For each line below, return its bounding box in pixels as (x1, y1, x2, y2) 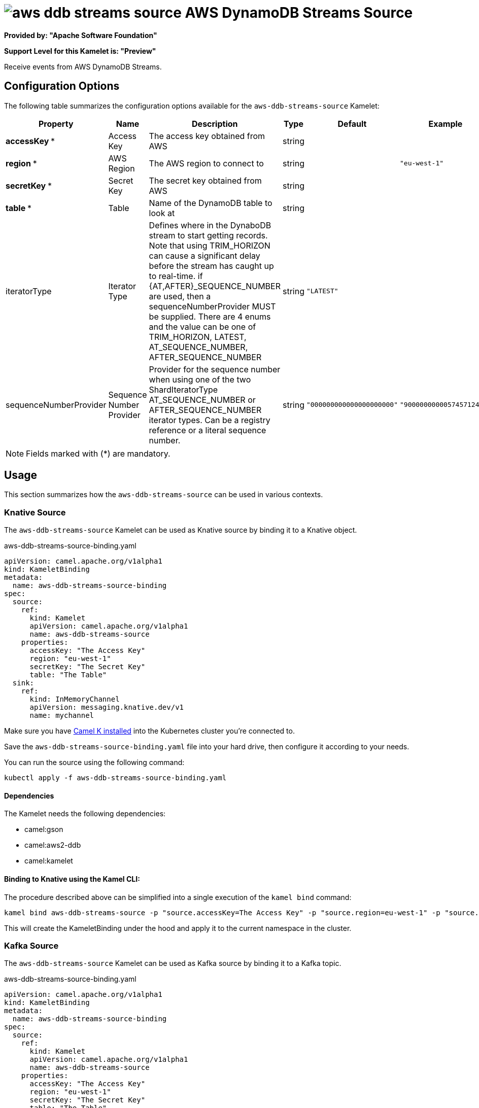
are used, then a (149, 291, 211, 301)
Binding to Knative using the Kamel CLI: (4, 875, 140, 884)
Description (192, 118, 238, 129)
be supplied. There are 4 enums (149, 311, 271, 322)
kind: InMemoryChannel (29, 695, 120, 704)
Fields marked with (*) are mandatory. (26, 448, 170, 459)
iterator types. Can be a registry (149, 414, 270, 425)
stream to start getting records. (149, 230, 268, 240)
